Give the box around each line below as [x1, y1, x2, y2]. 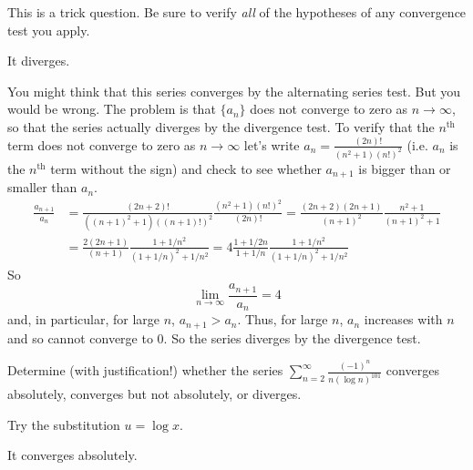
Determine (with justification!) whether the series [7, 361, 283, 380]
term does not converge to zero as [7, 135, 196, 154]
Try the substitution [7, 414, 120, 434]
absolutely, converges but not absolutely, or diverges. [7, 384, 302, 404]
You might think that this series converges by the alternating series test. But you [7, 81, 461, 100]
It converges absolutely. [7, 445, 138, 465]
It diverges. [7, 51, 70, 70]
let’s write [243, 135, 300, 154]
